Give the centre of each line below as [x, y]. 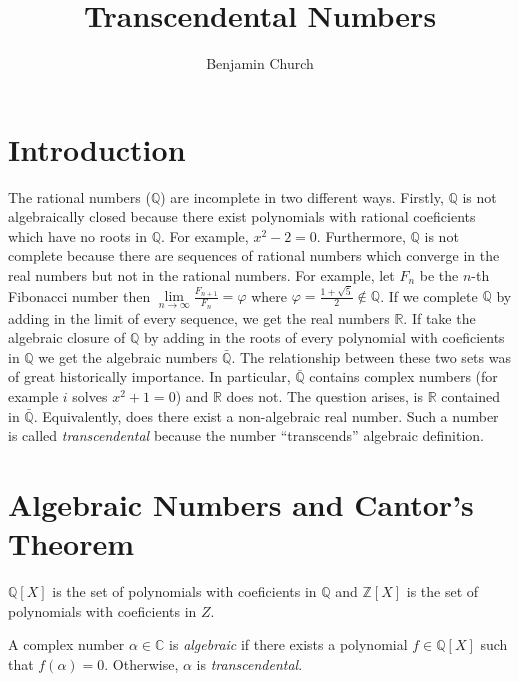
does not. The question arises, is [324, 395]
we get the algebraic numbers [128, 356]
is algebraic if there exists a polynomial [288, 644]
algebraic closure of [67, 337]
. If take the [439, 317]
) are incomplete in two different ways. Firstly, [302, 196]
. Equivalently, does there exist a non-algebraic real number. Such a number [266, 415]
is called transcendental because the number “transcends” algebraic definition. [246, 435]
